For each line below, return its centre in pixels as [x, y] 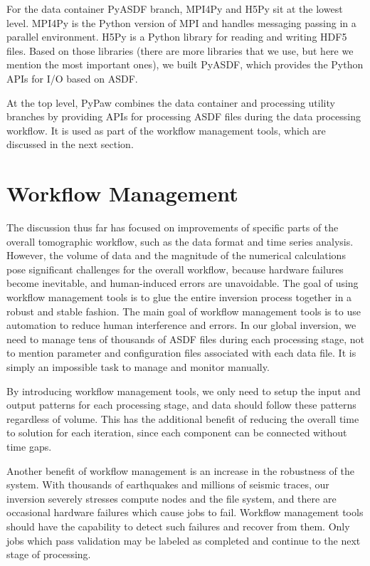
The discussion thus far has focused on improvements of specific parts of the [173, 227]
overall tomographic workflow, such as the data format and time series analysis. [180, 241]
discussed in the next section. [70, 144]
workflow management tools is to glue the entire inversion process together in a [179, 297]
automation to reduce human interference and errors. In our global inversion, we [181, 325]
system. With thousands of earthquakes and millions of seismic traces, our [168, 484]
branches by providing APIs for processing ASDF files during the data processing [184, 116]
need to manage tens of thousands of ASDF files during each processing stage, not [186, 339]
